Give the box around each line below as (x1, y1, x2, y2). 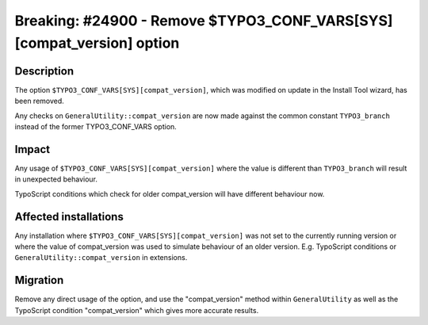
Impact (14, 143, 51, 156)
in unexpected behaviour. (14, 174, 98, 184)
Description (14, 64, 75, 78)
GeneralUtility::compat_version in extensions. (14, 253, 188, 262)
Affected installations (14, 210, 124, 224)
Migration (14, 273, 64, 287)
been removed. (14, 96, 65, 106)
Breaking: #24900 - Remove (14, 12, 205, 29)
